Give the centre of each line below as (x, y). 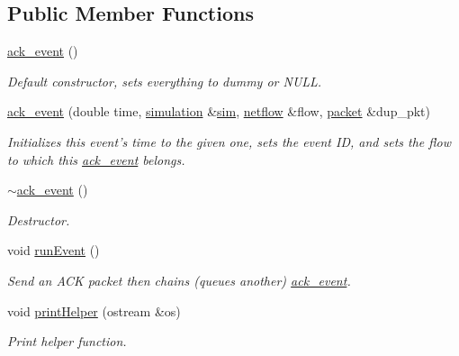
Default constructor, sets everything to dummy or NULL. (165, 81)
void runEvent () (54, 250)
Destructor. (39, 219)
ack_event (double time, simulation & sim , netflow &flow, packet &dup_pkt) (219, 111)
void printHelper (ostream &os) (94, 310)
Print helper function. (67, 341)
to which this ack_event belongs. (96, 159)
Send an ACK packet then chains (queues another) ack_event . (179, 280)
